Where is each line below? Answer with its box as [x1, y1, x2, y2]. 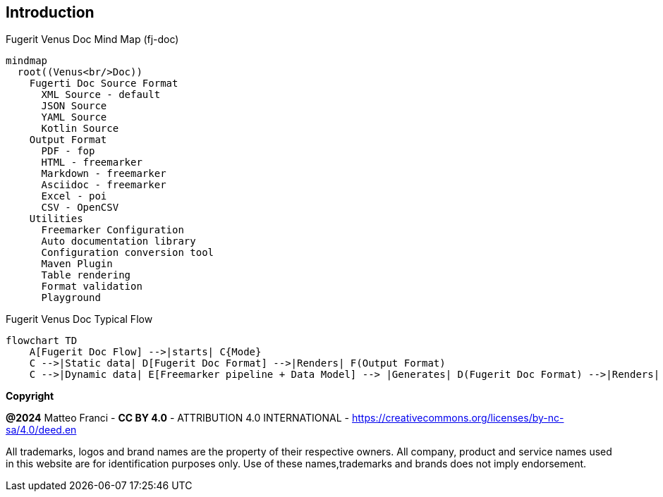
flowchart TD [6, 335, 78, 347]
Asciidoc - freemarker [41, 179, 166, 191]
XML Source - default [41, 89, 161, 101]
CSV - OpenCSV [41, 202, 119, 214]
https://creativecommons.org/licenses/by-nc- [352, 412, 564, 424]
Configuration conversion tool [41, 247, 214, 259]
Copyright [6, 390, 54, 403]
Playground [41, 292, 101, 304]
